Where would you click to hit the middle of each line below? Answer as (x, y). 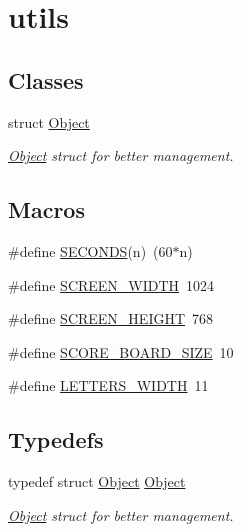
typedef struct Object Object (97, 481)
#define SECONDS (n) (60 (90, 250)
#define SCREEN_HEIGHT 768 (111, 318)
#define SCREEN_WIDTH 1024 (111, 284)
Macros (46, 209)
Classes (46, 79)
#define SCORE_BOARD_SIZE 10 (121, 351)
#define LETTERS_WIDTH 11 (108, 385)
